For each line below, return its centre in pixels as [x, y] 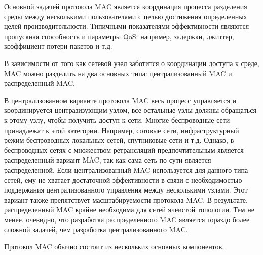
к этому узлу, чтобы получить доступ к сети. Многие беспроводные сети [117, 120]
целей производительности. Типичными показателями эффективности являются [127, 26]
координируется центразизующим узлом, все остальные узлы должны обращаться [130, 110]
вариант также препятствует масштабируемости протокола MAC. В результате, [126, 199]
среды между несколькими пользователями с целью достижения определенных [126, 16]
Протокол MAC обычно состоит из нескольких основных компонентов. [114, 247]
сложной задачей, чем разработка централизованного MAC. [96, 229]
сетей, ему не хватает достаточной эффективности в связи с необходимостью [123, 180]
